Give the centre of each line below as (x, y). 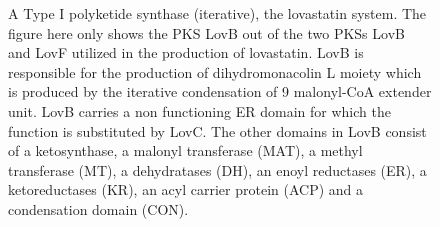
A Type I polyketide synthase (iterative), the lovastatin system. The (217, 13)
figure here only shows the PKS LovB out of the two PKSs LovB (206, 32)
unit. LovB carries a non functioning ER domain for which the (199, 110)
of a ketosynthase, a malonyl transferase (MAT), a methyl (185, 150)
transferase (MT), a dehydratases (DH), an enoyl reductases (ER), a (217, 169)
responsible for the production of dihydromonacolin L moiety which (215, 71)
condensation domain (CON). (98, 208)
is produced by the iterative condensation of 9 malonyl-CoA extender (220, 91)
